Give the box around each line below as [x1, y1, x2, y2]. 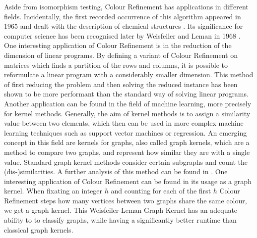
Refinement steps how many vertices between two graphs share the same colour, [4, 195, 247, 205]
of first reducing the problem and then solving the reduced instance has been [4, 79, 238, 89]
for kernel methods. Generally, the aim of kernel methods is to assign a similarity [4, 108, 251, 118]
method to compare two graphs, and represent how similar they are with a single [4, 146, 250, 157]
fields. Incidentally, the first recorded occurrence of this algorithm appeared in [4, 11, 241, 21]
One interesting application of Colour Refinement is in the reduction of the [4, 40, 232, 50]
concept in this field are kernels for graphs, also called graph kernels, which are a [4, 137, 250, 147]
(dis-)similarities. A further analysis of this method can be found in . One [4, 166, 228, 177]
